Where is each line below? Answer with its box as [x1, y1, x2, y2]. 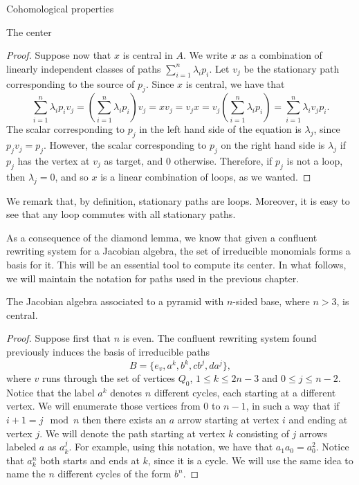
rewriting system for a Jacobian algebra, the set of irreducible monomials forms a [6, 244, 351, 258]
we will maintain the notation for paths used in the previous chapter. [6, 271, 300, 285]
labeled [6, 439, 37, 454]
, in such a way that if [246, 399, 340, 413]
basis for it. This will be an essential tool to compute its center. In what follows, [6, 257, 347, 271]
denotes [110, 385, 142, 399]
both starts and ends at [40, 452, 140, 467]
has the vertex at [17, 153, 90, 167]
